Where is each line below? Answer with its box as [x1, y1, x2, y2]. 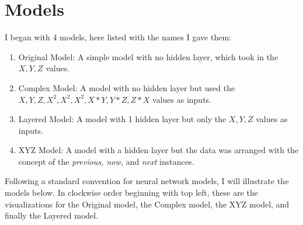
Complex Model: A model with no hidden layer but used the [18, 81, 235, 94]
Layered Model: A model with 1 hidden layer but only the [18, 113, 227, 125]
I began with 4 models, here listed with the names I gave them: [5, 31, 231, 43]
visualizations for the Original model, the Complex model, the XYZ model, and [5, 198, 290, 210]
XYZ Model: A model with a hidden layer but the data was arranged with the [18, 144, 299, 156]
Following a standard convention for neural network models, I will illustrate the [5, 175, 289, 187]
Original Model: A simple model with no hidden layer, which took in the [18, 50, 278, 63]
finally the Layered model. [5, 209, 99, 221]
